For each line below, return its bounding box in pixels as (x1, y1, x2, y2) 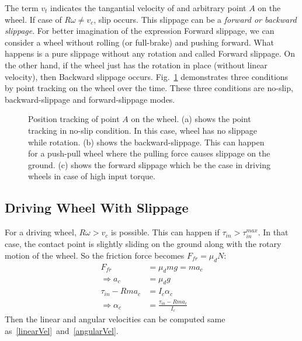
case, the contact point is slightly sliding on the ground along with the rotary (5, 238, 282, 250)
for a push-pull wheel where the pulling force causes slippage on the (28, 147, 270, 159)
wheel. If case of (5, 13, 62, 25)
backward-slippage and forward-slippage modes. (5, 93, 175, 105)
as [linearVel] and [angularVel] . (5, 324, 119, 336)
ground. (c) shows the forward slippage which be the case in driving (28, 158, 271, 170)
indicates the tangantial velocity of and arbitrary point (50, 2, 247, 13)
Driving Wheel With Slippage (5, 199, 189, 217)
